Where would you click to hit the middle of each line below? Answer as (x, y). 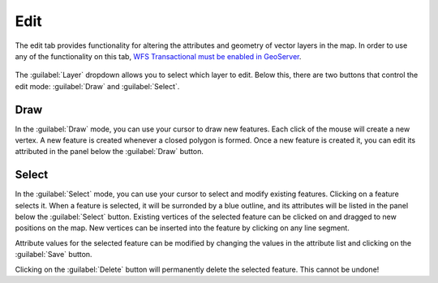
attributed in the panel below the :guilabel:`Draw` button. (109, 152)
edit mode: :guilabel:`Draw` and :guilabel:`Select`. (97, 86)
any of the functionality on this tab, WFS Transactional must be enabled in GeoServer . (158, 56)
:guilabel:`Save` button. (54, 255)
